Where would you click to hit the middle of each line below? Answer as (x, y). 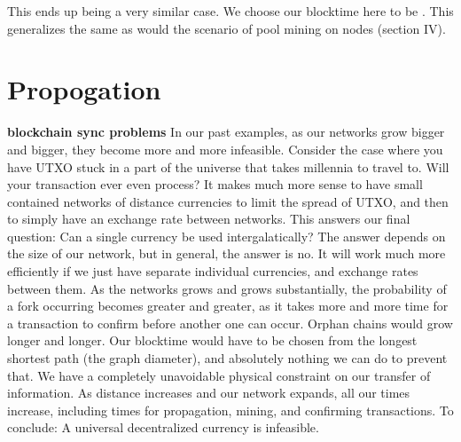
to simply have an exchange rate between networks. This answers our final (209, 219)
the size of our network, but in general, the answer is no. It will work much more (227, 253)
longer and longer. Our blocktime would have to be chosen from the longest (212, 340)
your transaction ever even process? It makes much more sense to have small (215, 184)
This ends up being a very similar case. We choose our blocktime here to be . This (230, 11)
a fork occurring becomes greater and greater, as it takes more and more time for (228, 306)
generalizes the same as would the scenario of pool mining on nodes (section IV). (227, 28)
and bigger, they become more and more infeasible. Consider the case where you (225, 149)
